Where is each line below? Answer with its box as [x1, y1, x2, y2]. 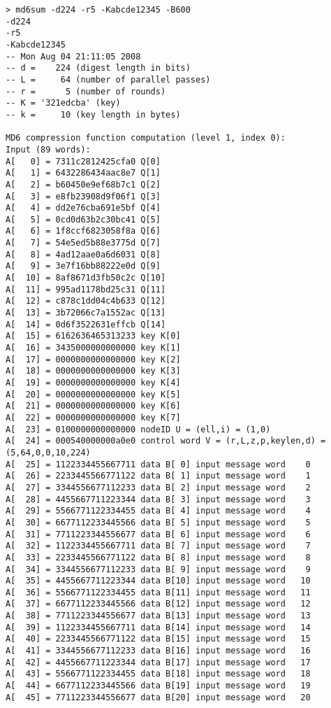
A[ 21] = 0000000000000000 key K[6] [6, 401, 181, 411]
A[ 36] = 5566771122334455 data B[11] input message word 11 [6, 587, 311, 597]
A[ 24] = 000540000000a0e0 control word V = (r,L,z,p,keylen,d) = [6, 436, 326, 446]
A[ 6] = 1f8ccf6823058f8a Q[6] [6, 226, 161, 236]
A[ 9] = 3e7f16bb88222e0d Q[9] [6, 261, 161, 271]
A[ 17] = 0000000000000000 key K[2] [6, 354, 181, 364]
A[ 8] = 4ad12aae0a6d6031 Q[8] [6, 249, 161, 260]
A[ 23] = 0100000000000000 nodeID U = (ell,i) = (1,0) [6, 424, 271, 434]
